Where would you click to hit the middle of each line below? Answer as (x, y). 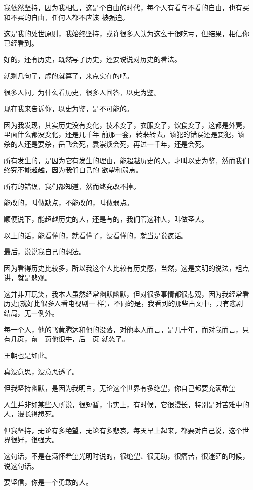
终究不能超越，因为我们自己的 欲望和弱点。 (73, 170)
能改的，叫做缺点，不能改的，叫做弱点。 (69, 202)
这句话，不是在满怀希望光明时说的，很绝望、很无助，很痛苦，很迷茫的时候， (126, 456)
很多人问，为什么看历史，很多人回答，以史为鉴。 (82, 92)
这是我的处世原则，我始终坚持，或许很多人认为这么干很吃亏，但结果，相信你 (126, 33)
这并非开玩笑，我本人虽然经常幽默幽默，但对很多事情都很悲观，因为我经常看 (126, 293)
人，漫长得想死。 (31, 414)
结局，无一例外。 (31, 313)
